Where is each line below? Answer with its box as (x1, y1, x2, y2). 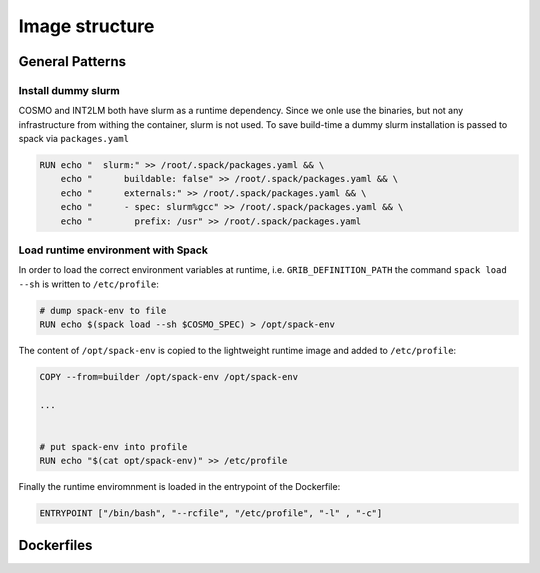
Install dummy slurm (18, 83, 120, 97)
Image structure (18, 15, 155, 37)
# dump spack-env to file (39, 305, 167, 316)
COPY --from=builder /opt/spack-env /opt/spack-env (39, 371, 299, 383)
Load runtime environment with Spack (18, 243, 209, 257)
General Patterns (18, 53, 127, 70)
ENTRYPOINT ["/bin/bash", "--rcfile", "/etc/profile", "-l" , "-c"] (39, 508, 383, 519)
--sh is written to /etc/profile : (18, 278, 160, 290)
